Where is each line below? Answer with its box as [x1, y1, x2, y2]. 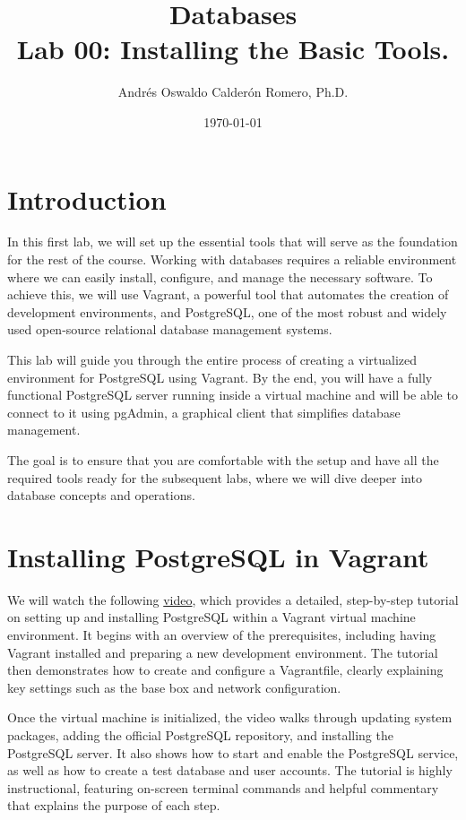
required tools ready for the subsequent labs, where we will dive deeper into [7, 468, 422, 487]
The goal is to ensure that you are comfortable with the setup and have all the [7, 450, 439, 469]
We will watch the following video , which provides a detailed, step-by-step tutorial [7, 590, 459, 609]
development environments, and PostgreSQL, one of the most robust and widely [7, 302, 447, 321]
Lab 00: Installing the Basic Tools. [16, 30, 450, 67]
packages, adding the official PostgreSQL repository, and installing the [7, 726, 393, 745]
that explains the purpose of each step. [7, 796, 220, 815]
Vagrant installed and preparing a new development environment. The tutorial [7, 643, 438, 661]
